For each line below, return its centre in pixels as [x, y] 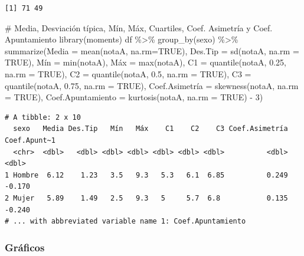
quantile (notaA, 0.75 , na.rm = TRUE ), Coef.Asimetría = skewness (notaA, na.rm [152, 85]
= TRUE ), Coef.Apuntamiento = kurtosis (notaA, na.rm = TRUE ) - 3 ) [134, 97]
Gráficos [25, 247]
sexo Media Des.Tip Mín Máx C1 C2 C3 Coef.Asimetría [151, 129]
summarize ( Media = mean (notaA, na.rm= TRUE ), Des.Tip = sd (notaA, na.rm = [152, 50]
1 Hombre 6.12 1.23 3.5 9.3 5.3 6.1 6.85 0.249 [146, 175]
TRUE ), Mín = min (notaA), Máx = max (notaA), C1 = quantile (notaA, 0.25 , [146, 62]
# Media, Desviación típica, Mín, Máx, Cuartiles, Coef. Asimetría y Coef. [139, 27]
